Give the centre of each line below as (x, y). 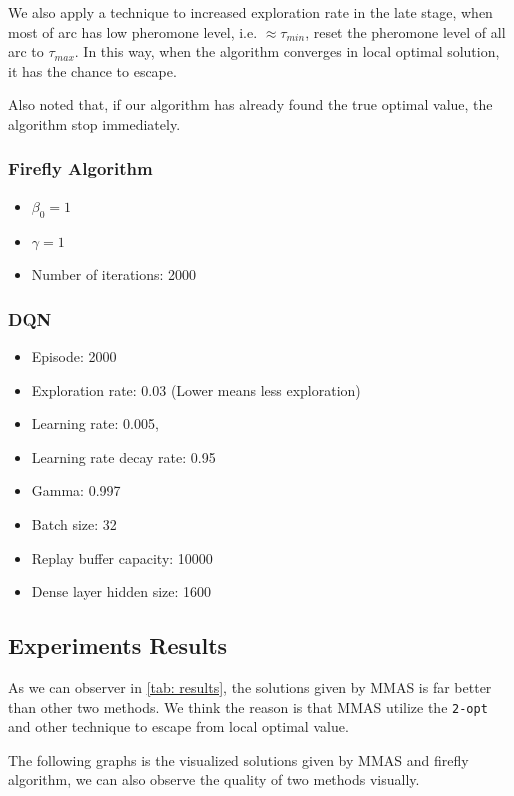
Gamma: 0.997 (76, 490)
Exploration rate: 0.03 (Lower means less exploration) (196, 389)
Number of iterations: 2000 (114, 274)
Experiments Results (118, 645)
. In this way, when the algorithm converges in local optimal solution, (287, 51)
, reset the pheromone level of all (405, 31)
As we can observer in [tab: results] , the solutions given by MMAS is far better (250, 686)
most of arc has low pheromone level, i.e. (133, 31)
